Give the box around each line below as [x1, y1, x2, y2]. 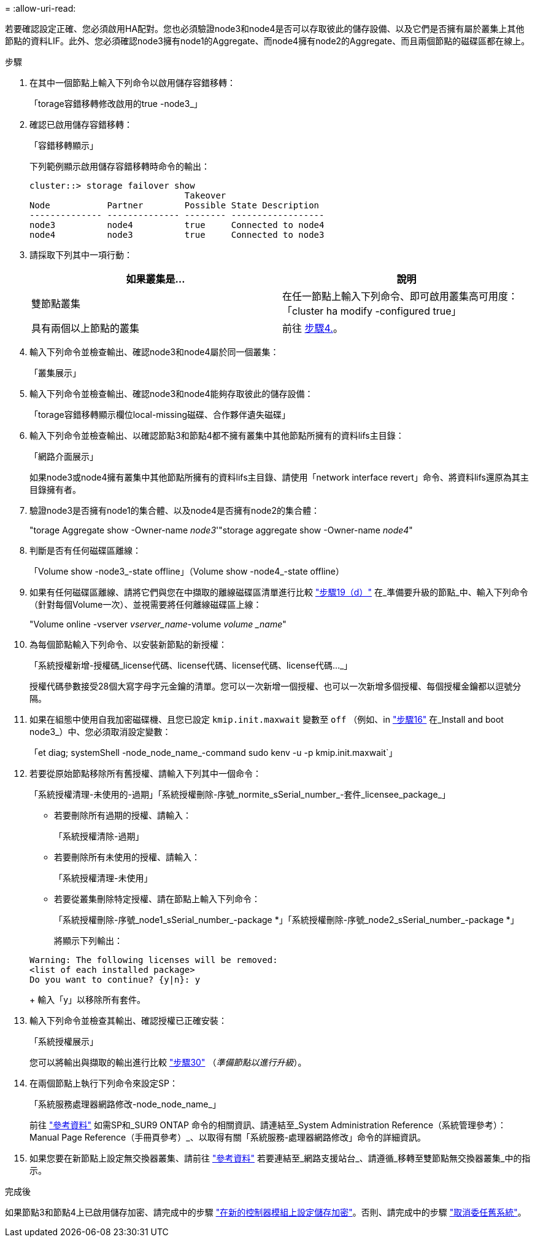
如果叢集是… [126, 273, 185, 285]
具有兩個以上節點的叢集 [31, 322, 140, 334]
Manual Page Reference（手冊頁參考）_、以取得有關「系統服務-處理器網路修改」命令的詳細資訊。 [29, 1132, 426, 1142]
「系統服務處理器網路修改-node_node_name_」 [29, 1099, 221, 1109]
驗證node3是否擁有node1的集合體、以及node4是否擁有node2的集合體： [29, 505, 320, 516]
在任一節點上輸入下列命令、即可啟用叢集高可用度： [282, 290, 518, 302]
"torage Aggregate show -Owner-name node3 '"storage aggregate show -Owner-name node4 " [29, 525, 413, 535]
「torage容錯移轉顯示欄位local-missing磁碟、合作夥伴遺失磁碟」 [29, 409, 291, 420]
